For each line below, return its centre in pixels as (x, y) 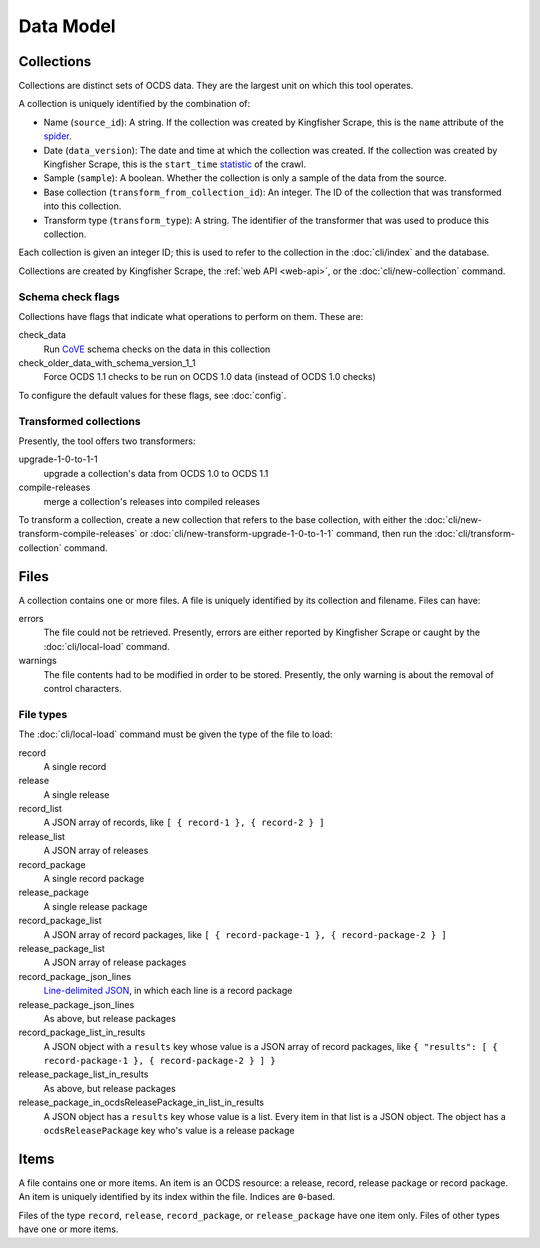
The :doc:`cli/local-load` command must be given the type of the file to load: (175, 734)
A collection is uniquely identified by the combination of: (134, 104)
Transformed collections (79, 421)
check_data (42, 335)
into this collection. (82, 206)
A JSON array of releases (96, 851)
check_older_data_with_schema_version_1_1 (107, 363)
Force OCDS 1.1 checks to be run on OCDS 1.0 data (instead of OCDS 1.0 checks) (210, 377)
